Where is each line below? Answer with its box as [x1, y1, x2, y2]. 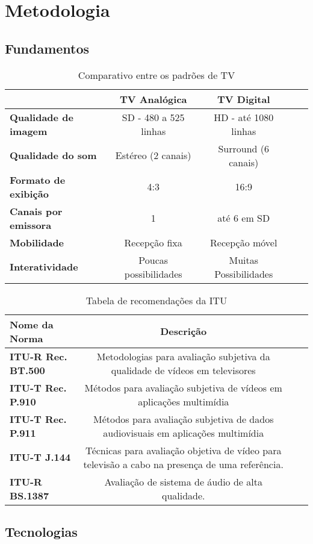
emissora [10, 217, 52, 232]
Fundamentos [5, 39, 90, 57]
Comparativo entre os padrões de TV [78, 67, 235, 82]
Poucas [138, 252, 169, 267]
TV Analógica [119, 92, 187, 106]
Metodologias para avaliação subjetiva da [96, 349, 270, 363]
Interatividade [10, 260, 78, 274]
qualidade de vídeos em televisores [111, 363, 256, 377]
